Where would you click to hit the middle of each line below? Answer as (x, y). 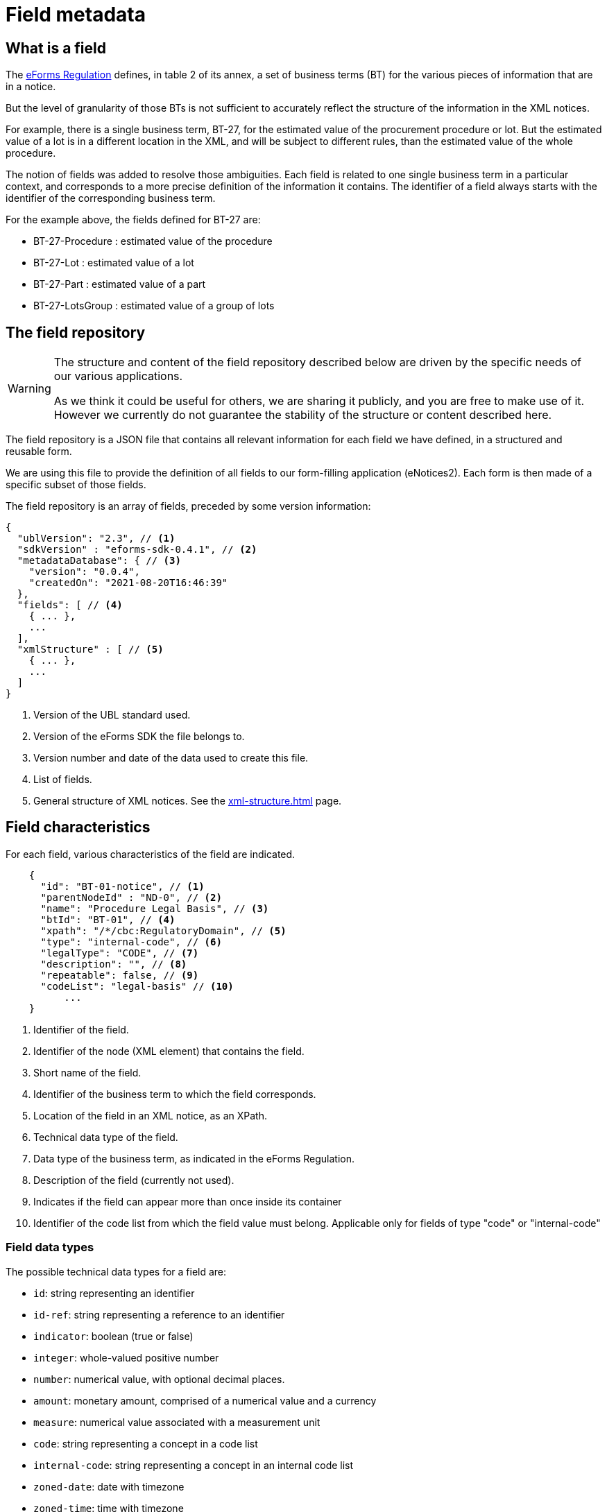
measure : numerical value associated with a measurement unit (177, 1422)
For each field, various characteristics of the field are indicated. (151, 854)
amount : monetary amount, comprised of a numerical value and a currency (205, 1400)
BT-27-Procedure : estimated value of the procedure (153, 241)
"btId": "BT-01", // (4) (108, 919)
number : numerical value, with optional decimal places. (159, 1379)
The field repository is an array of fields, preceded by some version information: (188, 506)
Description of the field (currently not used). (134, 1180)
